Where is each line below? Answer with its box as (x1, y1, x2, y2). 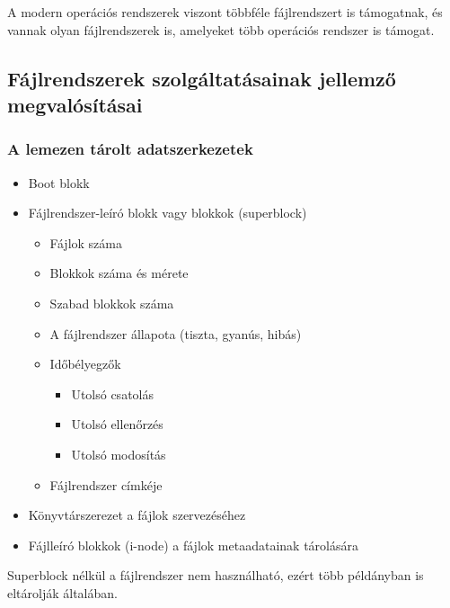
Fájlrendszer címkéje (49, 475, 163, 494)
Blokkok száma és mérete (49, 264, 189, 282)
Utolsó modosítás (71, 444, 166, 463)
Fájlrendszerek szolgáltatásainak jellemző (7, 64, 396, 92)
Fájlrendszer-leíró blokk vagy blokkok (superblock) (28, 203, 307, 222)
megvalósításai (7, 90, 143, 118)
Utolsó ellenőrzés (71, 415, 163, 434)
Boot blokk (28, 173, 90, 192)
